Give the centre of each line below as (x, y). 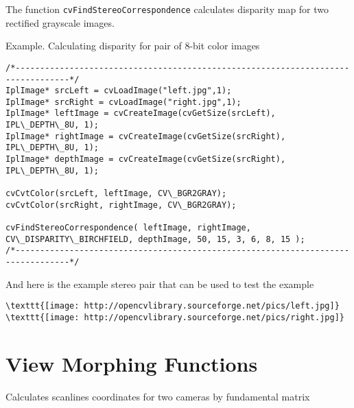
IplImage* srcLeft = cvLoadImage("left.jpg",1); (119, 91)
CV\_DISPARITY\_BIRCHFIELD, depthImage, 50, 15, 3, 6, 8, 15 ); (155, 239)
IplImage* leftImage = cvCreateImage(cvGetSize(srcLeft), (141, 113)
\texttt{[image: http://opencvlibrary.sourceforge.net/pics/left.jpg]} (173, 306)
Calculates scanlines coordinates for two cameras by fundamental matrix (158, 396)
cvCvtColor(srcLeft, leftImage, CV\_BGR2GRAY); (116, 194)
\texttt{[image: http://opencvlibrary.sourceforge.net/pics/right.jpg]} (175, 317)
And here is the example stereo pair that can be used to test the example (160, 284)
